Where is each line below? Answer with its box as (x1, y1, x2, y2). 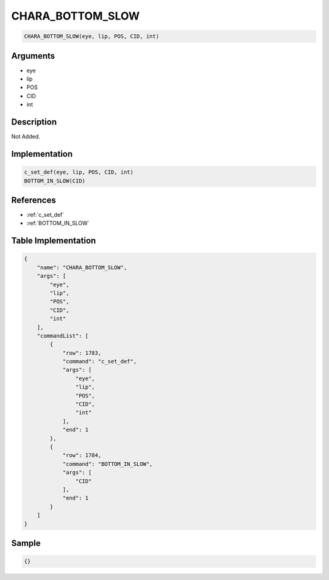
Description (11, 117, 57, 128)
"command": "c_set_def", (62, 358, 137, 365)
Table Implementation (11, 236, 96, 246)
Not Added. (11, 133, 41, 140)
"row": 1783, (62, 349, 102, 357)
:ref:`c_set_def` (26, 211, 65, 218)
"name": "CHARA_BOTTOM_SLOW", (37, 264, 127, 271)
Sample (11, 538, 41, 548)
